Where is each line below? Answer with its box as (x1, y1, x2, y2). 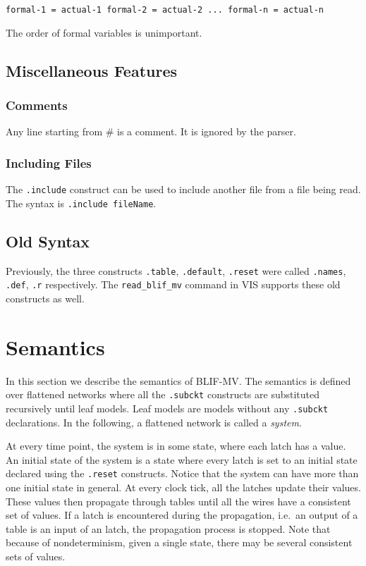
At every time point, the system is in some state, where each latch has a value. (6, 438, 346, 453)
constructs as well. (6, 290, 85, 305)
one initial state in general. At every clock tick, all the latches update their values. (6, 479, 361, 494)
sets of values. (6, 548, 66, 563)
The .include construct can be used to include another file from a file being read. (6, 182, 361, 197)
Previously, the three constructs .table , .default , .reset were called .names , (6, 263, 346, 278)
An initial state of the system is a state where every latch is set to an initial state (6, 452, 358, 467)
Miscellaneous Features (6, 59, 178, 81)
